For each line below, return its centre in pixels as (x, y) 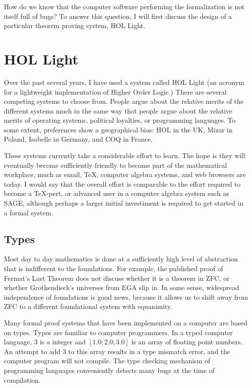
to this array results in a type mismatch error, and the (149, 351)
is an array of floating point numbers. (187, 342)
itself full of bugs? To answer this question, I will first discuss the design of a (118, 16)
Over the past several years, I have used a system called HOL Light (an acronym (124, 82)
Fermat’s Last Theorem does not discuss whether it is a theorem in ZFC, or (117, 278)
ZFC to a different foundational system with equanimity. (88, 306)
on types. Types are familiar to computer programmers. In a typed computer (118, 332)
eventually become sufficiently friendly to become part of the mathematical (116, 165)
